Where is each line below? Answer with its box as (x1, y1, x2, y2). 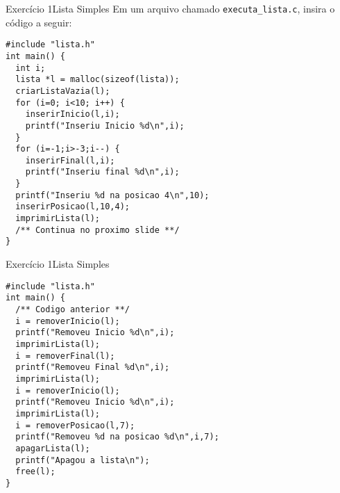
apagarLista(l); (15, 443, 90, 453)
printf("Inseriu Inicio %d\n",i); (25, 120, 185, 131)
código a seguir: (6, 15, 72, 29)
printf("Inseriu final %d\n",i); (25, 167, 180, 177)
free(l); (15, 467, 56, 477)
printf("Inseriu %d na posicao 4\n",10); (15, 190, 210, 200)
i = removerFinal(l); (15, 350, 115, 361)
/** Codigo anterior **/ (15, 304, 130, 314)
